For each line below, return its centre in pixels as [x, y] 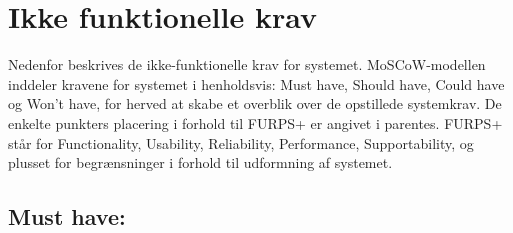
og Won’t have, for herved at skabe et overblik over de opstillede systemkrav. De [255, 103]
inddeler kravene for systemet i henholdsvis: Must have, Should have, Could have [256, 83]
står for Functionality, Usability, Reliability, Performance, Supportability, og [241, 142]
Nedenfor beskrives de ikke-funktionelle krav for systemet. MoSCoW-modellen [247, 64]
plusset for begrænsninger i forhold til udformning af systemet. [200, 162]
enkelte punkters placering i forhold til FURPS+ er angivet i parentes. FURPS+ [255, 122]
